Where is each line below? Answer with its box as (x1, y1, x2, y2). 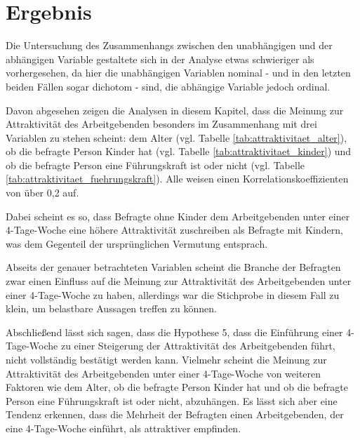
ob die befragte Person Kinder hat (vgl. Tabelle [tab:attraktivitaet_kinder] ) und (6, 144, 352, 159)
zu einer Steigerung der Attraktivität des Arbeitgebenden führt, (60, 338, 335, 353)
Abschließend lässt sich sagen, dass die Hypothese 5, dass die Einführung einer (6, 324, 343, 339)
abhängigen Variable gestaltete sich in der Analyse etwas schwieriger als (6, 51, 314, 66)
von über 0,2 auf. (6, 185, 79, 200)
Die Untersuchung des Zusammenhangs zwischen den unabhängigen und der (6, 38, 333, 53)
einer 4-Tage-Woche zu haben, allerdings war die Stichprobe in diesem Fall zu (6, 287, 340, 302)
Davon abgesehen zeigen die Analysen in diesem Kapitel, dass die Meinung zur (6, 102, 344, 117)
